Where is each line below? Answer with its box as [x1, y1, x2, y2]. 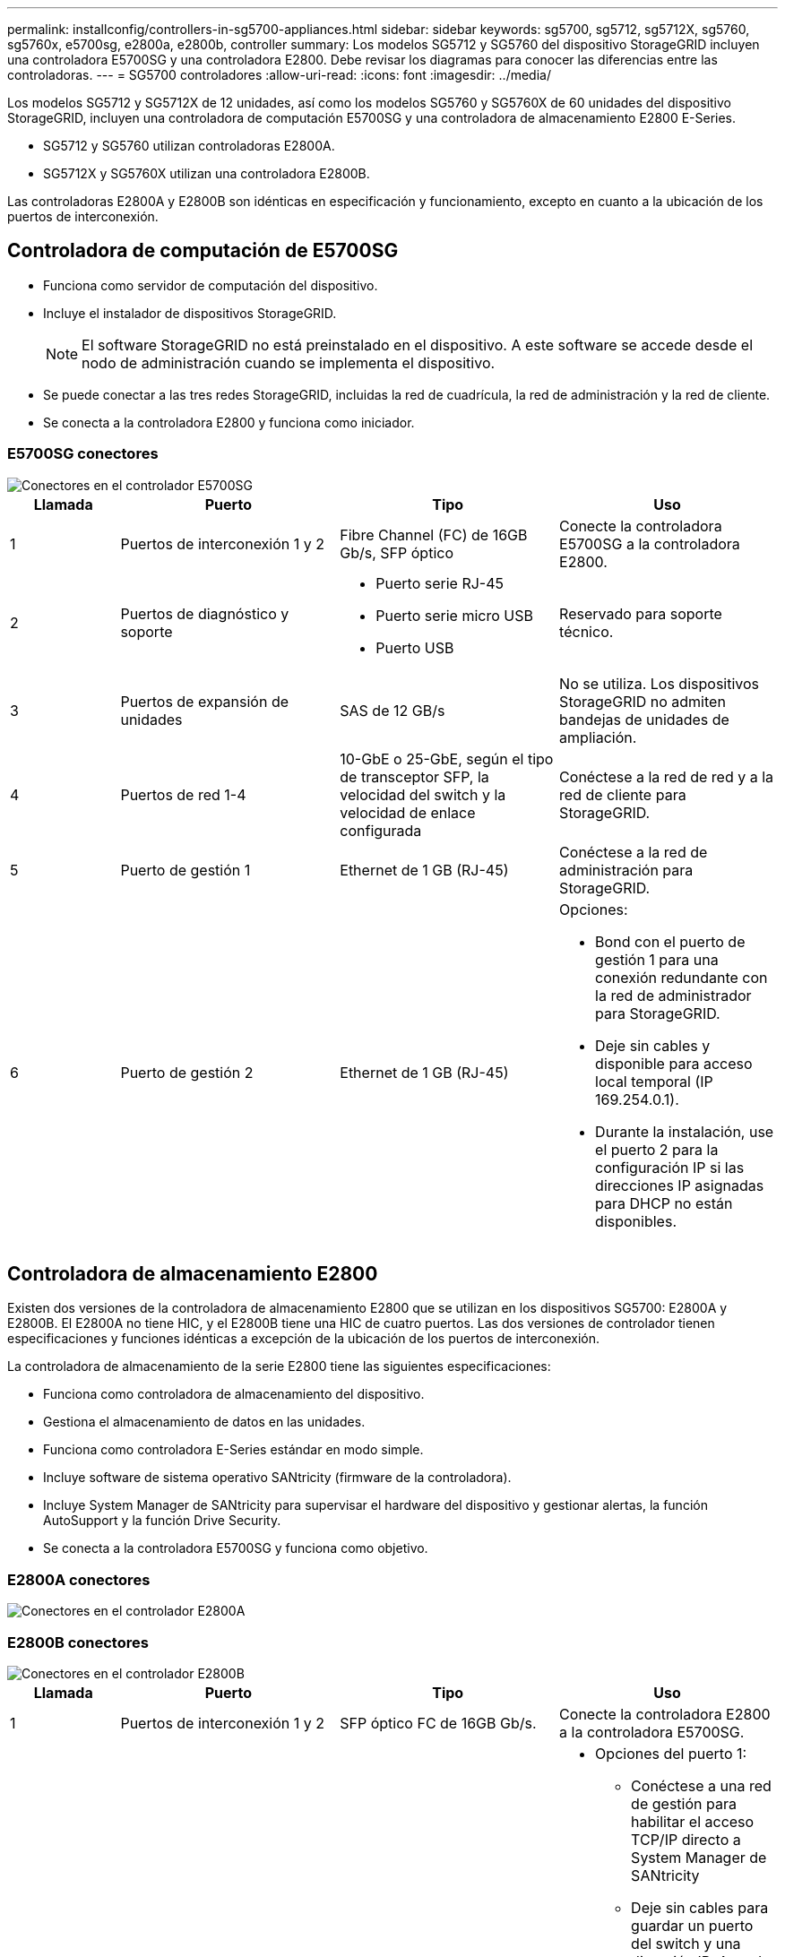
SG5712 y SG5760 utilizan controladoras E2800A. [43, 138, 335, 153]
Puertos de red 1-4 [120, 785, 246, 804]
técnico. [559, 622, 614, 641]
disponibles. [595, 1211, 677, 1230]
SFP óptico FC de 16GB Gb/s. [340, 1713, 537, 1732]
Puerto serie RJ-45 [375, 573, 504, 592]
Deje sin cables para [631, 1898, 769, 1917]
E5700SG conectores [7, 444, 159, 463]
